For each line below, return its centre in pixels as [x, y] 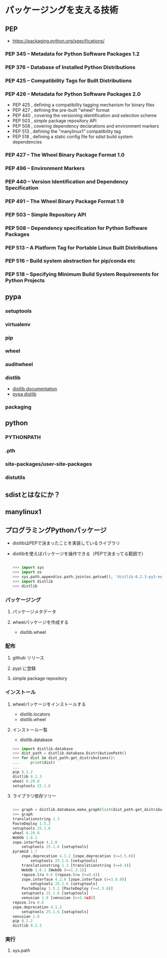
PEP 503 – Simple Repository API [46, 214]
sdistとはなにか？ [33, 495]
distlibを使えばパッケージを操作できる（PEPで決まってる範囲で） [79, 554]
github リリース [28, 658]
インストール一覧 [30, 730]
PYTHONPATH [23, 437]
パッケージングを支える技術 [62, 10]
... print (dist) [34, 763]
